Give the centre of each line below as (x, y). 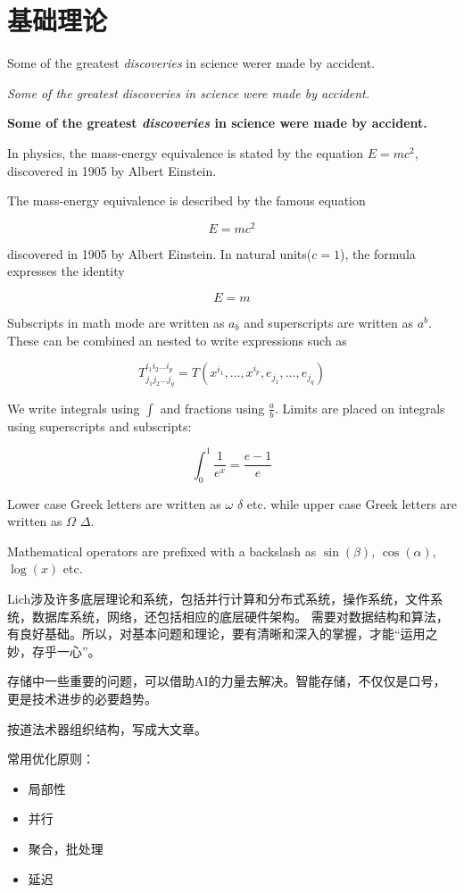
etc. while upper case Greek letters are (352, 503)
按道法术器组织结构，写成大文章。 (107, 728)
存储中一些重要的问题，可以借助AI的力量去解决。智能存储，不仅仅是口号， (227, 681)
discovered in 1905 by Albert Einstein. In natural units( (160, 253)
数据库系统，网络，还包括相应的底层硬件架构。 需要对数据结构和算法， (240, 616)
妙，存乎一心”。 (54, 651)
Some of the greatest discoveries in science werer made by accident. (191, 63)
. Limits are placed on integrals (360, 408)
